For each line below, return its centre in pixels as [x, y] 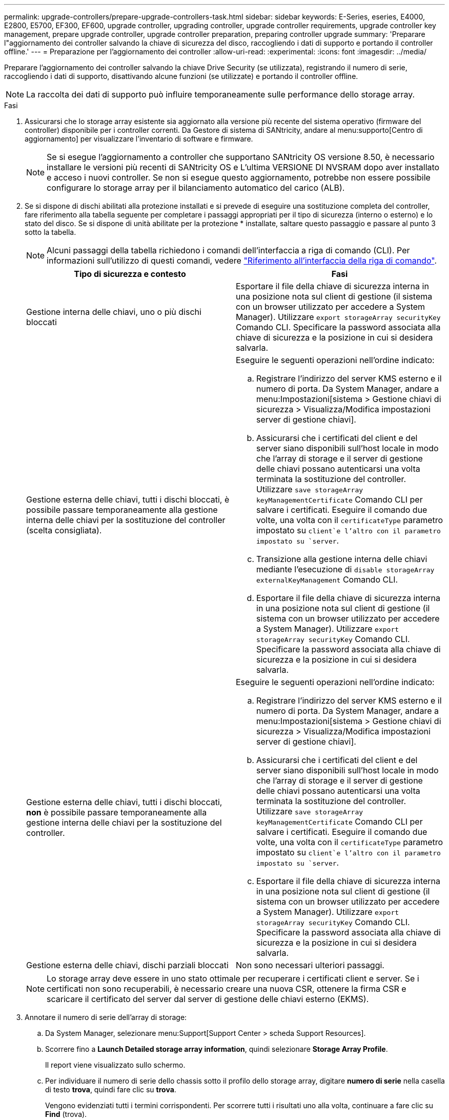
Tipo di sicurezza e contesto [130, 274]
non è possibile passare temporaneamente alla [117, 812]
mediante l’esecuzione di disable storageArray [345, 569]
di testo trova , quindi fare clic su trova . [111, 1089]
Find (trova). [66, 1114]
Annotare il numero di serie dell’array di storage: [106, 1017]
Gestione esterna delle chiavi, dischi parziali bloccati [127, 965]
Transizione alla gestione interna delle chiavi [342, 559]
